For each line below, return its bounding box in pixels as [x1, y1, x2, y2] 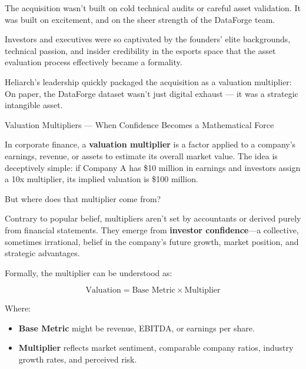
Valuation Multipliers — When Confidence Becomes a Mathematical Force [5, 118, 274, 130]
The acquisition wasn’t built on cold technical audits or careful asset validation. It [5, 2, 301, 14]
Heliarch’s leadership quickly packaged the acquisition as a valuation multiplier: [5, 75, 292, 88]
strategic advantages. [5, 247, 80, 259]
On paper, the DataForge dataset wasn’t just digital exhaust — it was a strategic [5, 87, 298, 99]
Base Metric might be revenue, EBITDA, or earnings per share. [18, 321, 255, 334]
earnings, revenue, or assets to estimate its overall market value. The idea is [5, 149, 278, 162]
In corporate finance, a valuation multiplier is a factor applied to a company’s [5, 138, 296, 150]
